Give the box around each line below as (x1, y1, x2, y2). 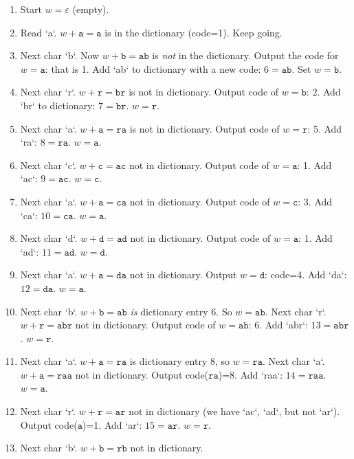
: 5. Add (307, 121, 342, 135)
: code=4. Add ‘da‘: (265, 267, 347, 282)
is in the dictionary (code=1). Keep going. (104, 25, 283, 39)
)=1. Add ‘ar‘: (82, 417, 142, 432)
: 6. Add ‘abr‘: (248, 317, 309, 332)
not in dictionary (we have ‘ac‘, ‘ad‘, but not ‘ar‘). (129, 404, 340, 418)
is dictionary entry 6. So (130, 304, 232, 318)
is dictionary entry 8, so (129, 354, 230, 368)
